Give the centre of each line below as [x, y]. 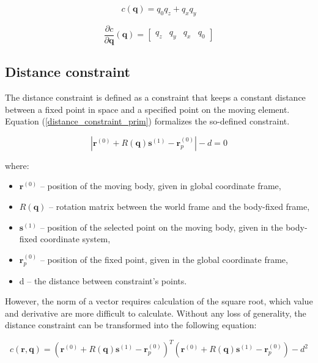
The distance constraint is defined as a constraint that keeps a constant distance [155, 97]
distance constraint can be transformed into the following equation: [131, 325]
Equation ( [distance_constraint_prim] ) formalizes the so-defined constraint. [147, 121]
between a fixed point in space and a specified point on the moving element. [147, 109]
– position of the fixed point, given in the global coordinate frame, [164, 259]
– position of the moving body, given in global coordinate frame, [161, 186]
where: [17, 165]
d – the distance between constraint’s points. [103, 280]
